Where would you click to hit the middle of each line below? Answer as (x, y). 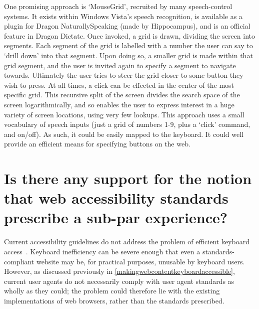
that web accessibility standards (116, 198)
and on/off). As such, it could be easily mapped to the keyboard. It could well (124, 134)
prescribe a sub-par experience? (116, 217)
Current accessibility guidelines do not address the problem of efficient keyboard (127, 242)
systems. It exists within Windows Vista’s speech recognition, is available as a (123, 16)
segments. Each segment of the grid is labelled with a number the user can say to (128, 45)
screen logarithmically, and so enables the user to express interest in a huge (119, 104)
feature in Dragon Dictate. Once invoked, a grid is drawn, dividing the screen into (130, 35)
